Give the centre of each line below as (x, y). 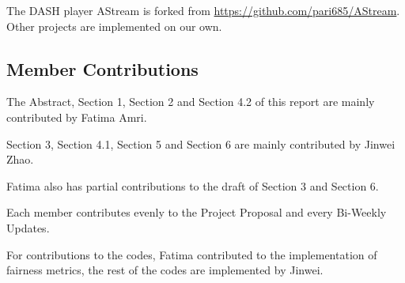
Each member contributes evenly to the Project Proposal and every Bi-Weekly (197, 212)
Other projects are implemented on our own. (114, 26)
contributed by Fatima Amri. (77, 117)
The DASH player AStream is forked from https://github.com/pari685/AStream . (203, 10)
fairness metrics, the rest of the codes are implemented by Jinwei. (165, 270)
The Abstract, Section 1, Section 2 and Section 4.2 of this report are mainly (191, 102)
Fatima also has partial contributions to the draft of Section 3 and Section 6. (193, 185)
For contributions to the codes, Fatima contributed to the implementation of (192, 254)
